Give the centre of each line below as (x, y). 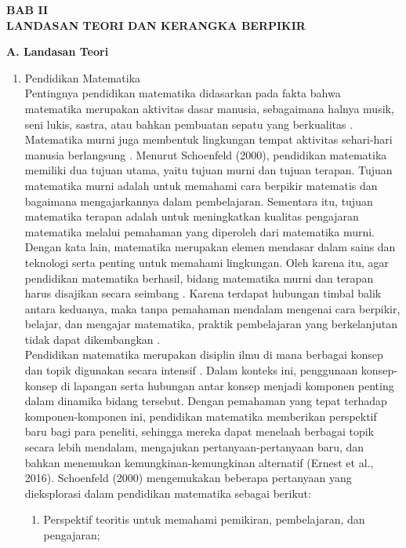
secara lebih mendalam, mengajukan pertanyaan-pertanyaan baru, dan (194, 447)
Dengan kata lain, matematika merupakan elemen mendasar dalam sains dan (210, 247)
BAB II (27, 9)
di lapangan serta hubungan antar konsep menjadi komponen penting (227, 385)
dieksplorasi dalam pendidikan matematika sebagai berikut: (168, 493)
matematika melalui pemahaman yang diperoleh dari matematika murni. (199, 231)
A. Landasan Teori (58, 51)
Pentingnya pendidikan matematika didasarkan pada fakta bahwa (183, 93)
